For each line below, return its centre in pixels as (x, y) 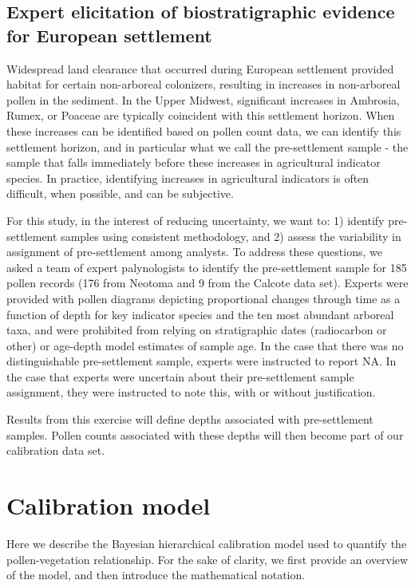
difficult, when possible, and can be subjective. (120, 193)
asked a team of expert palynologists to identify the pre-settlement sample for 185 (207, 267)
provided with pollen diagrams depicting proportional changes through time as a (204, 298)
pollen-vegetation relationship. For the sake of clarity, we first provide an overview (207, 559)
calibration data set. (56, 450)
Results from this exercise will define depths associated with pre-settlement (190, 419)
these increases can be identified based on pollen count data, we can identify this (204, 130)
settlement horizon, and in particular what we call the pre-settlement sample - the (207, 146)
